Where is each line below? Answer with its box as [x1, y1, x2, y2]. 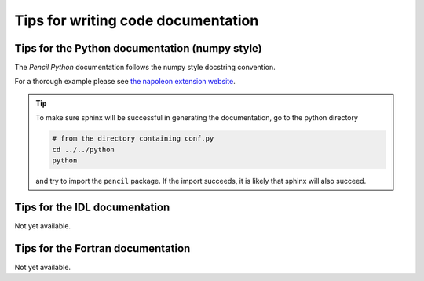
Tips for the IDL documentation [14, 200, 170, 213]
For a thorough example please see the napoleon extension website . [14, 77, 236, 86]
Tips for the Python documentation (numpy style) [14, 42, 262, 55]
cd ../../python [52, 145, 115, 154]
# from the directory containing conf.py [52, 134, 214, 143]
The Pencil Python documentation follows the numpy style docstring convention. [14, 63, 276, 72]
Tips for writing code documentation [14, 12, 259, 29]
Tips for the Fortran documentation [14, 242, 191, 255]
